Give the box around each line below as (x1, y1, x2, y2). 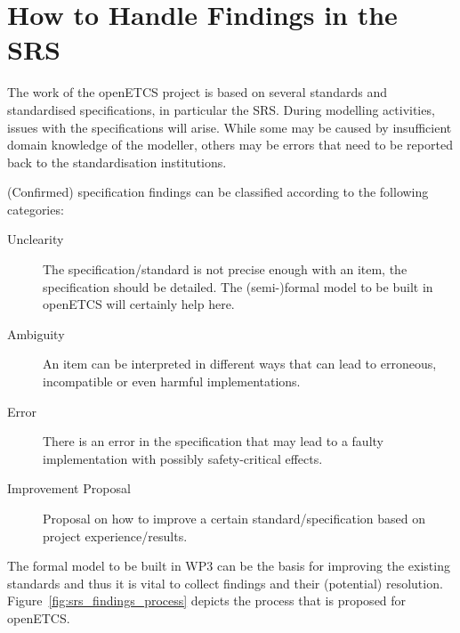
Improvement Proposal (7, 479, 131, 498)
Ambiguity (7, 324, 65, 343)
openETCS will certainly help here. (43, 295, 235, 313)
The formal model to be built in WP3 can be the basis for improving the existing (7, 556, 450, 575)
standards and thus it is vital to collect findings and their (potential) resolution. (7, 573, 443, 592)
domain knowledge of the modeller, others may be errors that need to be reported (7, 135, 453, 154)
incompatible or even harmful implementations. (43, 372, 301, 391)
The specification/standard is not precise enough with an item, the (43, 260, 408, 279)
